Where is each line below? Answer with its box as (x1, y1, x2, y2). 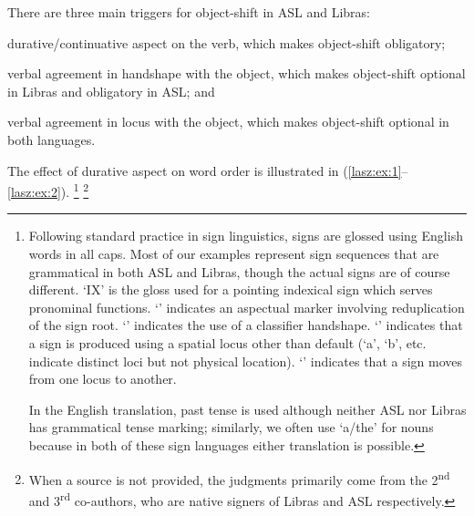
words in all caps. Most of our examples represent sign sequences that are (28, 244, 439, 263)
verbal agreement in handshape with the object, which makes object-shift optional (7, 64, 466, 83)
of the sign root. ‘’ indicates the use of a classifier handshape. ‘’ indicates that (28, 315, 463, 335)
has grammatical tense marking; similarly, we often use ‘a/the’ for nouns (28, 418, 434, 437)
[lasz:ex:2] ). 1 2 (7, 180, 89, 201)
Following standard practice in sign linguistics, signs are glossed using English (28, 226, 463, 245)
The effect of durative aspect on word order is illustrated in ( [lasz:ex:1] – (7, 160, 408, 180)
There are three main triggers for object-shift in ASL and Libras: (7, 3, 370, 21)
